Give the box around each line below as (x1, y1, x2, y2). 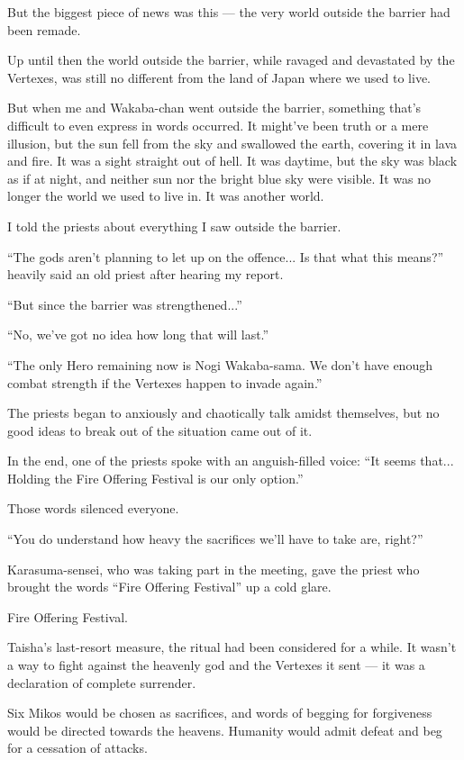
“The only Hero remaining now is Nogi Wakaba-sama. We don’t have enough (7, 355, 432, 374)
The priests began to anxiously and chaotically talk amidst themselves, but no (7, 403, 440, 422)
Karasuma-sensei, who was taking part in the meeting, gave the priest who (7, 559, 420, 578)
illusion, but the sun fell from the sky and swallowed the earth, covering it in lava (7, 133, 457, 152)
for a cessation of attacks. (7, 738, 148, 757)
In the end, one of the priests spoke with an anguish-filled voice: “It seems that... (7, 451, 454, 470)
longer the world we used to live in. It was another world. (7, 186, 324, 205)
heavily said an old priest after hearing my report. (7, 265, 284, 284)
